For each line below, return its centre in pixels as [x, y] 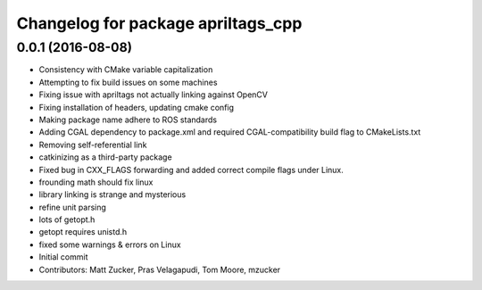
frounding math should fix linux [96, 182]
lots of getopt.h [67, 220]
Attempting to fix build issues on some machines [128, 82]
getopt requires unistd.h [83, 232]
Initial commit [63, 257]
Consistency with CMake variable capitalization [126, 70]
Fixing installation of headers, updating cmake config [137, 107]
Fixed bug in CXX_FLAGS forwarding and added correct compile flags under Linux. [191, 170]
